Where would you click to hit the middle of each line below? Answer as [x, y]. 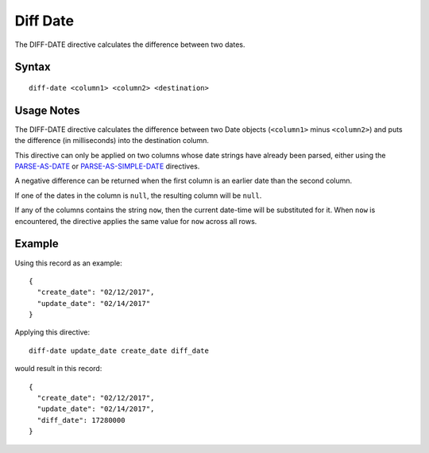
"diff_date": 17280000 [81, 420]
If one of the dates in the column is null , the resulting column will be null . [138, 196]
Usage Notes [47, 110]
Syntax [33, 67]
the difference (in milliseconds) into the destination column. [112, 141]
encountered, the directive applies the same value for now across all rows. [136, 221]
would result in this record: [58, 369]
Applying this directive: [52, 332]
